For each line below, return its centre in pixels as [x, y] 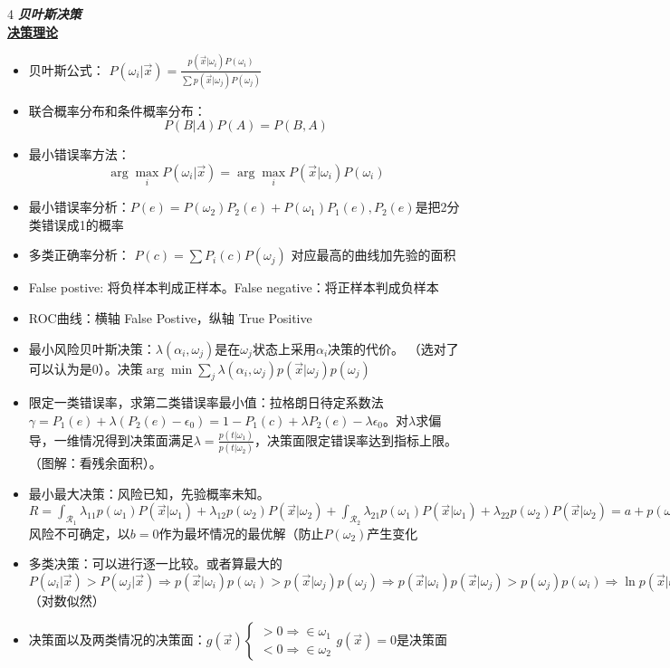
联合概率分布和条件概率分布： [117, 110]
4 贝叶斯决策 [44, 14]
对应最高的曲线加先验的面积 [373, 255]
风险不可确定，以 [79, 533]
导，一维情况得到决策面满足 [111, 439]
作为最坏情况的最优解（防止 [241, 533]
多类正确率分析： [79, 255]
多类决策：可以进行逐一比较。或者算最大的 [155, 563]
